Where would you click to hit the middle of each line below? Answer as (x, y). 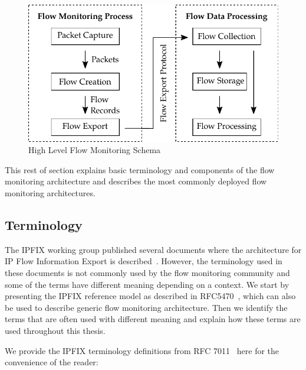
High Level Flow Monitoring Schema (95, 150)
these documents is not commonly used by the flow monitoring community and (147, 273)
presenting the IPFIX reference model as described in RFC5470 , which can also (150, 296)
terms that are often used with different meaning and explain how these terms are (153, 319)
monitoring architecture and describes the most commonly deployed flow (136, 181)
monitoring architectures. (50, 193)
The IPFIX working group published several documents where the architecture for (153, 249)
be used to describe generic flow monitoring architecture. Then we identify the (146, 307)
